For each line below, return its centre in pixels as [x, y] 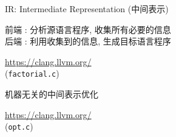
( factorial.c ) [32, 73]
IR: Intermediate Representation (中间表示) [87, 9]
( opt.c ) [19, 126]
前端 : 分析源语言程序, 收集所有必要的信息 [88, 29]
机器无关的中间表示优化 [52, 94]
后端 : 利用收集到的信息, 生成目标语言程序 [88, 41]
